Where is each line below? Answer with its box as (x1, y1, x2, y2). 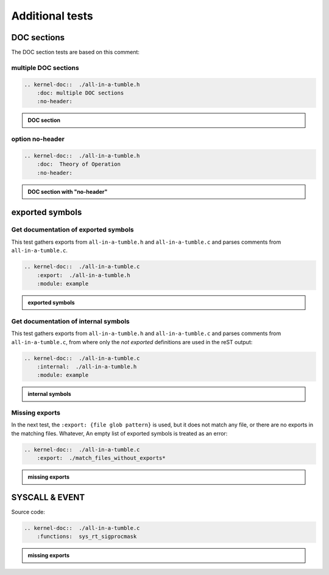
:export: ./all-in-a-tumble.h (37, 272, 130, 278)
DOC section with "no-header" (27, 188, 108, 195)
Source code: (11, 509, 45, 516)
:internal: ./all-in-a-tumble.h (37, 363, 137, 370)
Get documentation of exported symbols (11, 225, 134, 234)
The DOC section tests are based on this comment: (11, 49, 140, 56)
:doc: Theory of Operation (37, 161, 121, 168)
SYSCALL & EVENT (11, 492, 85, 503)
